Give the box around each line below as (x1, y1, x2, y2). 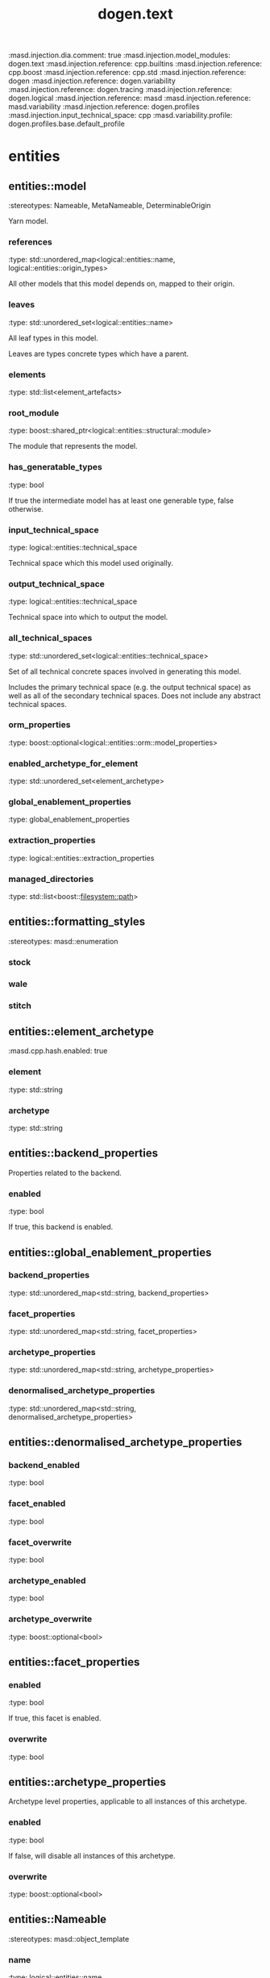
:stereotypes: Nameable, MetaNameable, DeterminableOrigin (8, 201, 211, 211)
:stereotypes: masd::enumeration (8, 936, 118, 946)
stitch (8, 1000, 32, 1011)
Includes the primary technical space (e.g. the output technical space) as (8, 682, 251, 692)
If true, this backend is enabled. (8, 1222, 114, 1232)
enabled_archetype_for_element (8, 758, 139, 769)
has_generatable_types (8, 462, 102, 473)
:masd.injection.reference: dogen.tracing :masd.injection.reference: (8, 85, 232, 94)
